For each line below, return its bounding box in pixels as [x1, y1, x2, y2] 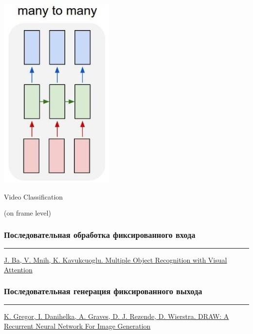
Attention [4, 264, 33, 274]
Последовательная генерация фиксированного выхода [4, 285, 202, 297]
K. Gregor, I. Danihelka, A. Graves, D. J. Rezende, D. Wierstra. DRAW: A [4, 311, 229, 321]
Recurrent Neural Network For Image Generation [4, 321, 151, 331]
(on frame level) [4, 208, 51, 218]
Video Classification [4, 191, 63, 201]
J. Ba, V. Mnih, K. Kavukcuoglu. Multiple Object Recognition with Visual [4, 255, 227, 265]
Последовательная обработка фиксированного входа [4, 228, 196, 240]
